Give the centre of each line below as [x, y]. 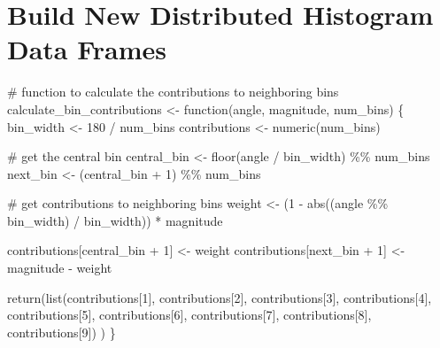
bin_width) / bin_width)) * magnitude [115, 220]
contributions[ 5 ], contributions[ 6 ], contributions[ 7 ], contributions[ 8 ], [189, 315]
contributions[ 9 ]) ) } [62, 332]
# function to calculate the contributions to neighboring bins [173, 92]
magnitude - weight [60, 268]
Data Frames [87, 49]
